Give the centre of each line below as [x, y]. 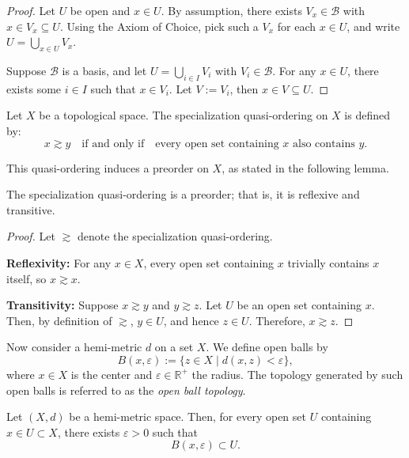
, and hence [191, 320]
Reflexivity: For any [59, 262]
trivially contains [328, 262]
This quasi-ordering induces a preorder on [108, 167]
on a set [174, 347]
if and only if [113, 144]
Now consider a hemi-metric [74, 347]
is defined [367, 115]
